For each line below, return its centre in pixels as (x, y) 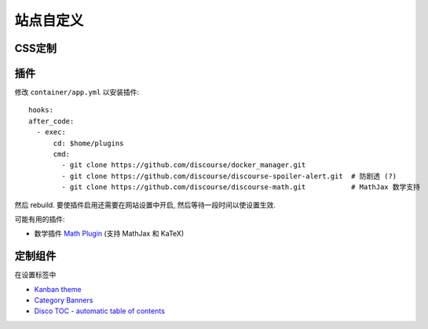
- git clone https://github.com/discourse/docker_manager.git (184, 165)
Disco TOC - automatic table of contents (99, 311)
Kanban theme (58, 289)
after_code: (51, 121)
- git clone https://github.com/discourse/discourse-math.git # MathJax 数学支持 (241, 187)
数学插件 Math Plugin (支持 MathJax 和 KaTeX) (109, 234)
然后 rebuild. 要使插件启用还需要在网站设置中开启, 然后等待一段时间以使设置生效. (145, 205)
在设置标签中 (35, 275)
